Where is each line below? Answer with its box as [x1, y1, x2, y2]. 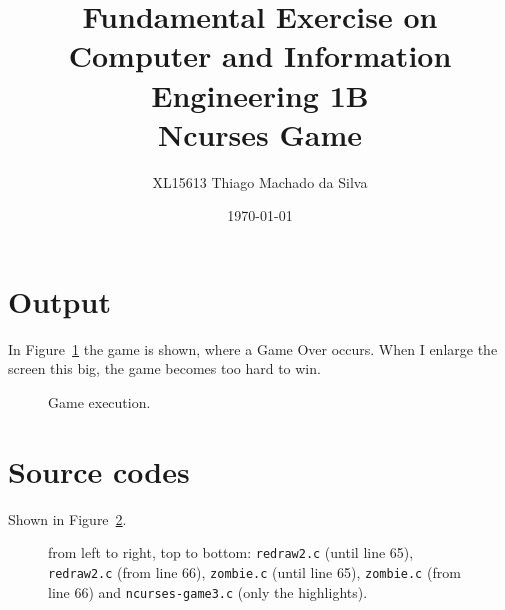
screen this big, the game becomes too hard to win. [8, 358, 321, 379]
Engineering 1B [151, 74, 369, 115]
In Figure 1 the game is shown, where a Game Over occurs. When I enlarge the [8, 338, 498, 359]
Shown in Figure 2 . [8, 508, 127, 529]
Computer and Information [68, 35, 452, 76]
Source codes [8, 450, 190, 491]
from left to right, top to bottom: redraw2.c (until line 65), [48, 542, 414, 563]
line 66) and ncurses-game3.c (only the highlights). [48, 581, 368, 602]
